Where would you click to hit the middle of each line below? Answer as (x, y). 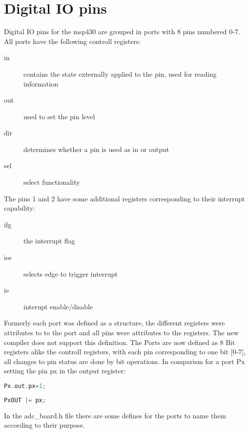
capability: (20, 208)
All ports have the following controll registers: (73, 41)
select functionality (52, 182)
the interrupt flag (49, 241)
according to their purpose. (44, 425)
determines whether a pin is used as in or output (96, 149)
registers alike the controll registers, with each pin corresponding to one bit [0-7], (125, 352)
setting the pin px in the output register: (65, 371)
